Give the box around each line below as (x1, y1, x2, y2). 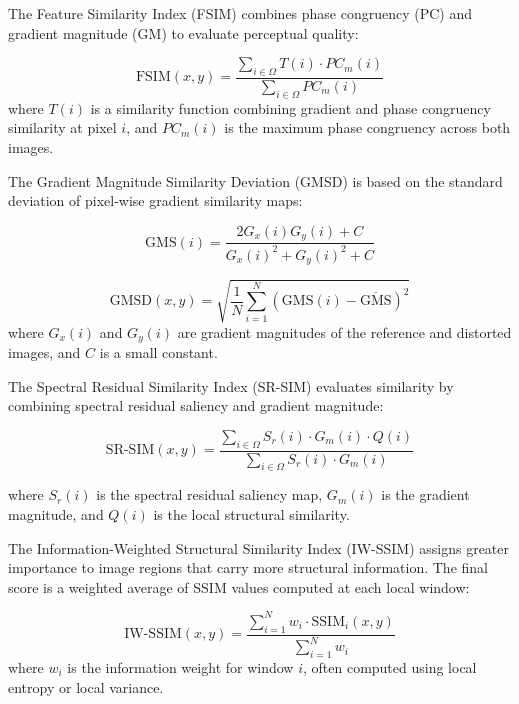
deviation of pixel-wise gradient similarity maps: (8, 190, 303, 211)
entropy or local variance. (8, 676, 164, 697)
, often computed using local (302, 656, 477, 677)
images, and (8, 342, 81, 363)
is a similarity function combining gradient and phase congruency (90, 97, 491, 118)
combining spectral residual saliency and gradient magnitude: (8, 395, 384, 416)
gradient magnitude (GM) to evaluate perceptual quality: (8, 22, 359, 43)
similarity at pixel (8, 117, 117, 138)
